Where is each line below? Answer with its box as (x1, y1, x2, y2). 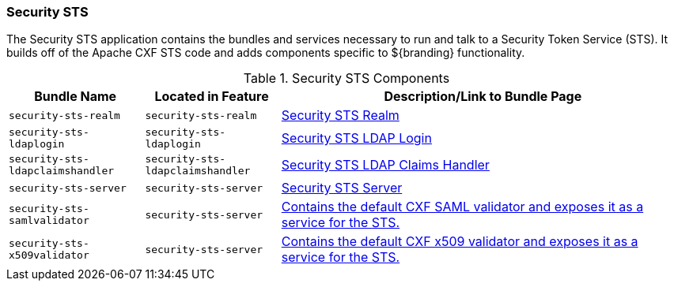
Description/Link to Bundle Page (384, 88, 582, 105)
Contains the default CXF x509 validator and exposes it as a (281, 233, 638, 250)
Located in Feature (154, 88, 269, 105)
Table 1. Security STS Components (243, 70, 450, 87)
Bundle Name (34, 88, 117, 105)
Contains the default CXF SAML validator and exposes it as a (281, 199, 644, 215)
